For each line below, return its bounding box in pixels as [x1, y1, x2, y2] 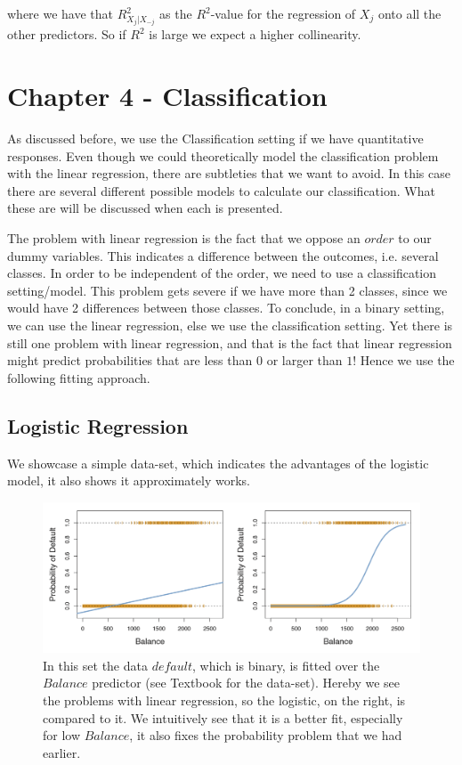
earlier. [43, 743, 81, 761]
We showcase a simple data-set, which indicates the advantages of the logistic [7, 453, 429, 472]
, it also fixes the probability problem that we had [129, 726, 402, 745]
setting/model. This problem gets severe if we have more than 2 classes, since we [7, 281, 448, 299]
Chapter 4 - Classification [7, 77, 328, 114]
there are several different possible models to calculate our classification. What [7, 181, 435, 199]
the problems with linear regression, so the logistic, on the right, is [43, 690, 406, 709]
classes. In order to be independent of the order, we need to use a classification [7, 264, 437, 282]
